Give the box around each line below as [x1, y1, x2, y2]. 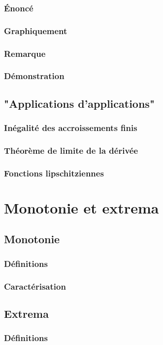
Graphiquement [4, 24, 67, 37]
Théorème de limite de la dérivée [4, 144, 138, 156]
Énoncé [4, 1, 33, 14]
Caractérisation [4, 280, 66, 292]
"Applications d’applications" [4, 95, 155, 111]
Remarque [4, 47, 46, 59]
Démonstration [4, 70, 65, 82]
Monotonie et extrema [4, 197, 159, 217]
